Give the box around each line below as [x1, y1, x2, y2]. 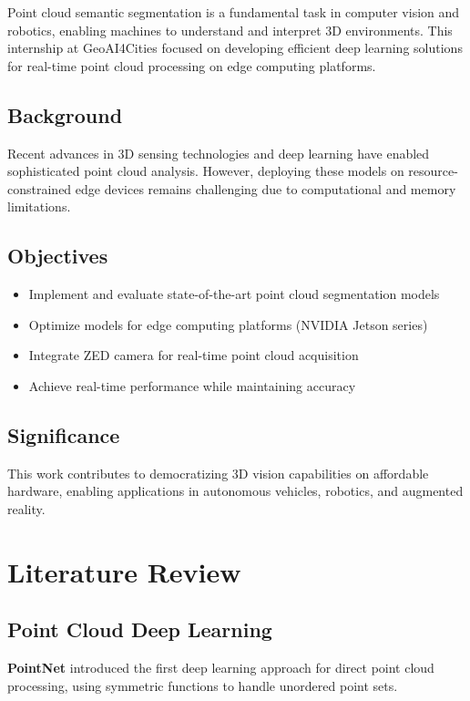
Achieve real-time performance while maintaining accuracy [28, 376, 356, 395]
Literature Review [7, 552, 241, 590]
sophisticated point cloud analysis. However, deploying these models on [7, 161, 404, 180]
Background [7, 100, 123, 129]
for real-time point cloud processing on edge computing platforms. [7, 56, 376, 75]
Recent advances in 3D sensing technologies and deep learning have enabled [7, 143, 430, 162]
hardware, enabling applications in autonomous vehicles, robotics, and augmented [7, 481, 464, 500]
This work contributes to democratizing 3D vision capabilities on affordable [7, 463, 429, 482]
